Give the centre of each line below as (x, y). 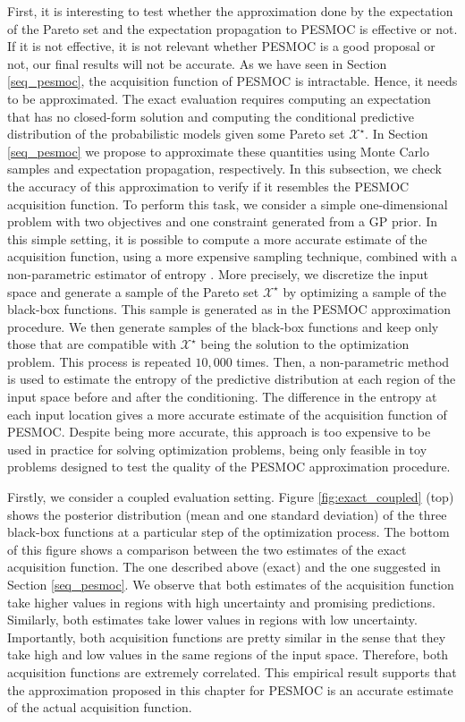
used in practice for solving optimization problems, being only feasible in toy (217, 449)
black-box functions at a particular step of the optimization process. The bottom (228, 532)
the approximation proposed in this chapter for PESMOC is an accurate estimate (230, 689)
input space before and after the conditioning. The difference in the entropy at (222, 397)
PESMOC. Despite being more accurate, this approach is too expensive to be (219, 432)
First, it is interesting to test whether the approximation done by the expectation (230, 11)
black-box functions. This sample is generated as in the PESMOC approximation (229, 309)
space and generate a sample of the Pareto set (133, 291)
